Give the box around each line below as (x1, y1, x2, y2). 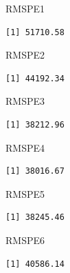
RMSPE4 (5, 140, 45, 154)
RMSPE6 (5, 232, 45, 247)
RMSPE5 (5, 186, 45, 201)
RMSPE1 (5, 1, 45, 15)
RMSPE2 (5, 48, 45, 62)
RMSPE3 (5, 94, 45, 108)
